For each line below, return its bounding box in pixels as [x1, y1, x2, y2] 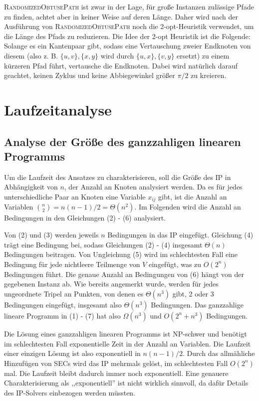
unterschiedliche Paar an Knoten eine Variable [4, 191, 146, 201]
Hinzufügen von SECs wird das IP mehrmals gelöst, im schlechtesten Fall [4, 357, 228, 368]
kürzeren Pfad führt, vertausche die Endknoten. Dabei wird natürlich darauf [4, 60, 238, 70]
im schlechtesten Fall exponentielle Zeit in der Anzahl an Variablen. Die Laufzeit [4, 338, 251, 348]
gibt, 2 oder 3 [172, 288, 214, 298]
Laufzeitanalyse [4, 99, 112, 119]
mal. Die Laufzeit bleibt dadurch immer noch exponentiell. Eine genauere [4, 367, 229, 378]
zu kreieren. [191, 70, 227, 80]
